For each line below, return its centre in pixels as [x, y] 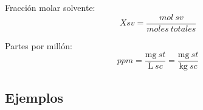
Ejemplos [34, 97]
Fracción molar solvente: [50, 7]
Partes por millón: [39, 45]
